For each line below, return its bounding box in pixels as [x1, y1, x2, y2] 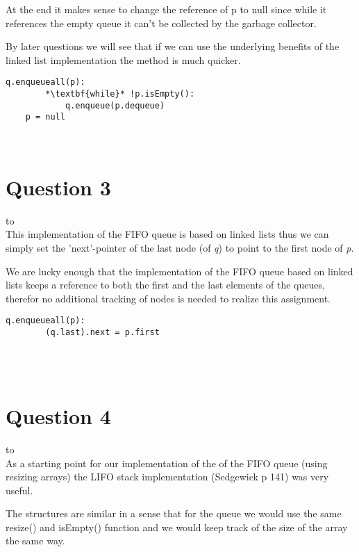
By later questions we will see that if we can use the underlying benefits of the [6, 39, 340, 54]
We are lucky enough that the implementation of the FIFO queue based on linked [6, 263, 353, 278]
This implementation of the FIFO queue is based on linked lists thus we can [6, 227, 329, 241]
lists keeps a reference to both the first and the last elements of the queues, [6, 277, 325, 292]
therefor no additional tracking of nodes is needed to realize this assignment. [6, 291, 331, 305]
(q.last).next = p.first [45, 327, 160, 337]
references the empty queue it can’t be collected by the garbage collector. [6, 15, 317, 30]
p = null [25, 112, 65, 122]
